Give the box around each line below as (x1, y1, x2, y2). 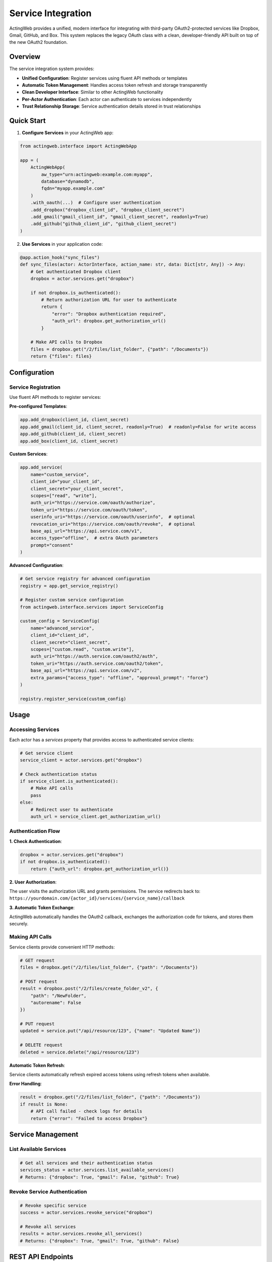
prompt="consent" (30, 542, 74, 548)
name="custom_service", (30, 471, 89, 477)
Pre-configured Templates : (9, 403, 67, 409)
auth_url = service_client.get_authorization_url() (30, 814, 161, 820)
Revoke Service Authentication (9, 1188, 88, 1195)
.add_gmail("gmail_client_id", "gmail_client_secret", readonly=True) (30, 214, 209, 220)
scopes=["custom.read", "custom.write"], (30, 647, 134, 652)
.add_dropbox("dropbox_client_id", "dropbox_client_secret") (30, 207, 185, 213)
